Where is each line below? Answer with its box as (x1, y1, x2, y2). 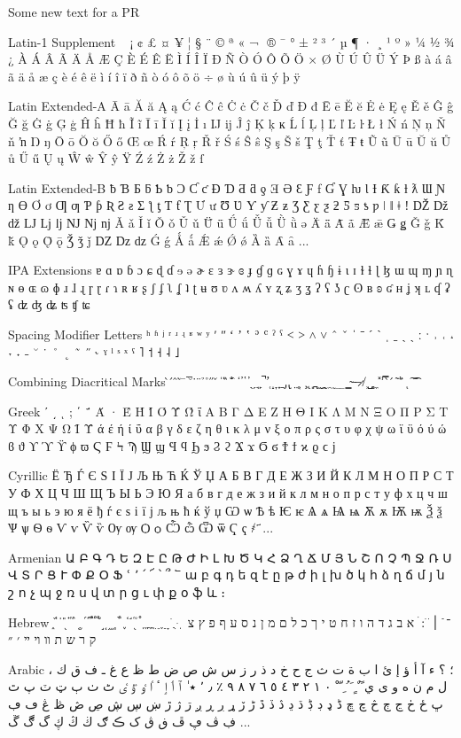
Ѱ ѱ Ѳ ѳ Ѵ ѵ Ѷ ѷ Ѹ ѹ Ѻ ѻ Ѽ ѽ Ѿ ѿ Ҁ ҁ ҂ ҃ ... (8, 518, 274, 537)
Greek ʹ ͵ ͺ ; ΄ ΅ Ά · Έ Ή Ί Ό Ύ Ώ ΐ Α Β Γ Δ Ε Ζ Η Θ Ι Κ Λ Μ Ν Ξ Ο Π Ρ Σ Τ (8, 401, 449, 420)
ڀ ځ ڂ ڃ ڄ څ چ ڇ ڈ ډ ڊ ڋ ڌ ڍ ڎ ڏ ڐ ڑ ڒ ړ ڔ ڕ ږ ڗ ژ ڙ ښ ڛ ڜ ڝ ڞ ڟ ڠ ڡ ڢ (8, 695, 443, 712)
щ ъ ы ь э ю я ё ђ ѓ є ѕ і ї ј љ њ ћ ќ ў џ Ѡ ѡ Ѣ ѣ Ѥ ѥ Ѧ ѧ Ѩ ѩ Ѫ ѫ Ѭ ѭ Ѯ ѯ (8, 501, 442, 519)
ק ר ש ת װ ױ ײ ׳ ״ (8, 630, 97, 649)
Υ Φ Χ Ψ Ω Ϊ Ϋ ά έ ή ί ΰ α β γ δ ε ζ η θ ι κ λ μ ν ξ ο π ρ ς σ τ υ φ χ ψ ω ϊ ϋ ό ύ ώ (8, 419, 447, 438)
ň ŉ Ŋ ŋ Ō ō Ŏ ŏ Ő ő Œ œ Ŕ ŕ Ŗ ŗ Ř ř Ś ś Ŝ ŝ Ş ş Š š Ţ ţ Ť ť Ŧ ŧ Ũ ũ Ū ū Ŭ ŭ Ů (8, 131, 451, 150)
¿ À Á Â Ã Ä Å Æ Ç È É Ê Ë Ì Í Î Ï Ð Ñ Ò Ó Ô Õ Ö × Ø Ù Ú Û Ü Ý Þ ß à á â (8, 50, 452, 68)
